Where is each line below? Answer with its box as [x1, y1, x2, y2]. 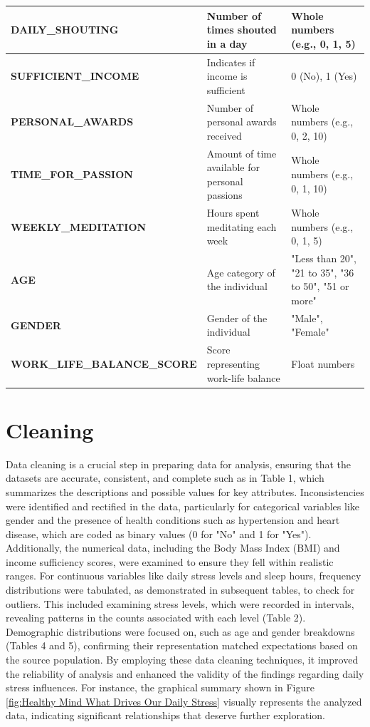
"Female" [291, 324, 329, 339]
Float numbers [291, 356, 355, 371]
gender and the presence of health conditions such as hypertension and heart [6, 512, 340, 527]
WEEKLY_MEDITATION [11, 219, 147, 234]
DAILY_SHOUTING [11, 22, 119, 37]
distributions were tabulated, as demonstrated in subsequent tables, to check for [6, 582, 355, 597]
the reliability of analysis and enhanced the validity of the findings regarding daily [6, 666, 364, 681]
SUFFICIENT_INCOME [11, 68, 139, 83]
